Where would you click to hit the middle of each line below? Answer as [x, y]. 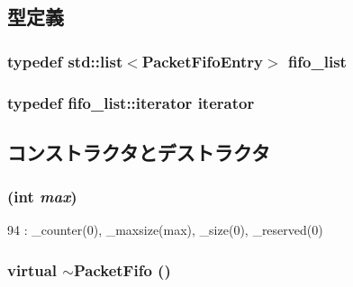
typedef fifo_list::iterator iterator [131, 102]
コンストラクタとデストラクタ [139, 152]
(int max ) [42, 197]
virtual [32, 269]
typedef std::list [65, 61]
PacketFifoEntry [202, 61]
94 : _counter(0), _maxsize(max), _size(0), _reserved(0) [165, 230]
